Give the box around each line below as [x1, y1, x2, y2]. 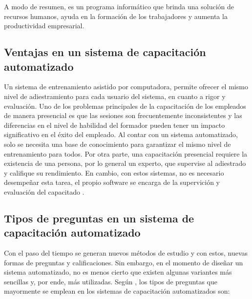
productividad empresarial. [4, 20, 84, 31]
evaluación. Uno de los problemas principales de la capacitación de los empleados [4, 100, 246, 111]
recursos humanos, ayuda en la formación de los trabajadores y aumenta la [4, 11, 228, 21]
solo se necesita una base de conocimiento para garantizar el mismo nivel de [4, 139, 231, 149]
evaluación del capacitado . [4, 186, 84, 197]
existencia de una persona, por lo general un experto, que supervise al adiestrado [4, 158, 246, 168]
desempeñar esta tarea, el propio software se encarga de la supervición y [4, 177, 220, 187]
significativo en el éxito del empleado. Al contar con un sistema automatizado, [4, 129, 238, 140]
